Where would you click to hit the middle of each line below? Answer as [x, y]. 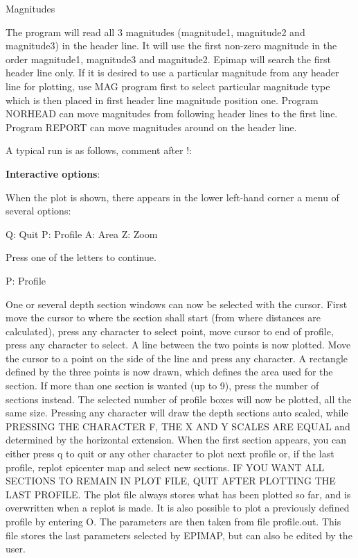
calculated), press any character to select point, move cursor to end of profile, [170, 331]
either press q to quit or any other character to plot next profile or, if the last [170, 454]
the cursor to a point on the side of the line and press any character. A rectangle [177, 358]
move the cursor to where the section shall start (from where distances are [163, 318]
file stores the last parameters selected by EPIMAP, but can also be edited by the [179, 535]
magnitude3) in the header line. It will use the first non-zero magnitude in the [171, 45]
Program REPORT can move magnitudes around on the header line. [151, 127]
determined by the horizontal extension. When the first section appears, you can [176, 440]
